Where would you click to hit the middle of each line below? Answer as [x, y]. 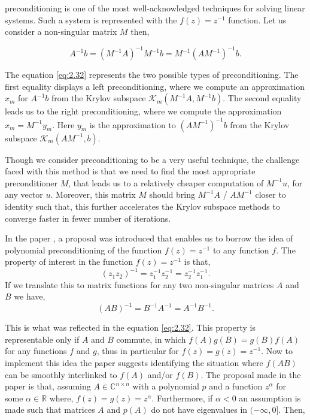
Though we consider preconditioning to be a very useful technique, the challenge [152, 159]
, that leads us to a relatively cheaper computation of [166, 182]
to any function [241, 250]
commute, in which [151, 339]
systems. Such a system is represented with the [91, 19]
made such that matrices [50, 410]
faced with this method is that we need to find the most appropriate [130, 171]
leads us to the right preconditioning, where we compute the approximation [143, 111]
